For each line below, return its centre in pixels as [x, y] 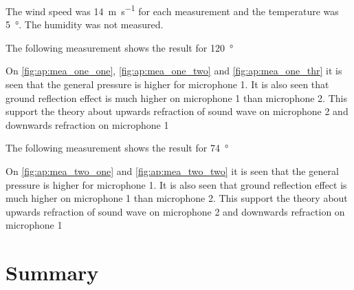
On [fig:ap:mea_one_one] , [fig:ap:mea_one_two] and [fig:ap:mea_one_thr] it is [174, 71]
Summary [52, 272]
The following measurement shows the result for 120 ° [120, 47]
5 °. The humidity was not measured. [85, 24]
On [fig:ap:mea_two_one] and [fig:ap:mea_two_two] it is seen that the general [172, 171]
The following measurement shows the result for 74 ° [117, 148]
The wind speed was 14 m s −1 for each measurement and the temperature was [172, 10]
